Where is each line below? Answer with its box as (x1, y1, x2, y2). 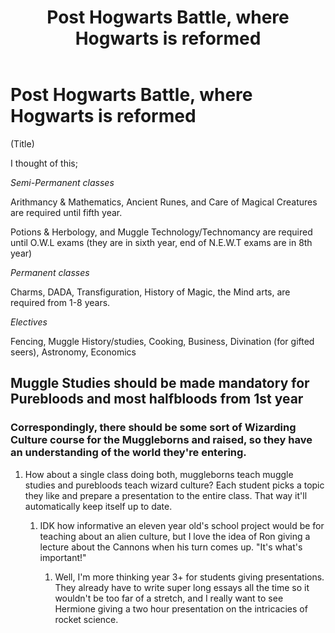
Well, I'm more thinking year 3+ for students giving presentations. (54, 571, 325, 583)
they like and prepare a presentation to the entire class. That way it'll (24, 489, 308, 501)
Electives (10, 316, 48, 328)
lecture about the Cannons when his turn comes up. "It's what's (39, 541, 303, 553)
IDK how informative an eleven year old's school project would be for (39, 519, 325, 531)
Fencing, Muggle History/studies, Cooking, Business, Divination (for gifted (10, 335, 315, 347)
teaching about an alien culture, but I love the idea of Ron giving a (39, 530, 311, 542)
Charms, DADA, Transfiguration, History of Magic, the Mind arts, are (10, 286, 291, 298)
